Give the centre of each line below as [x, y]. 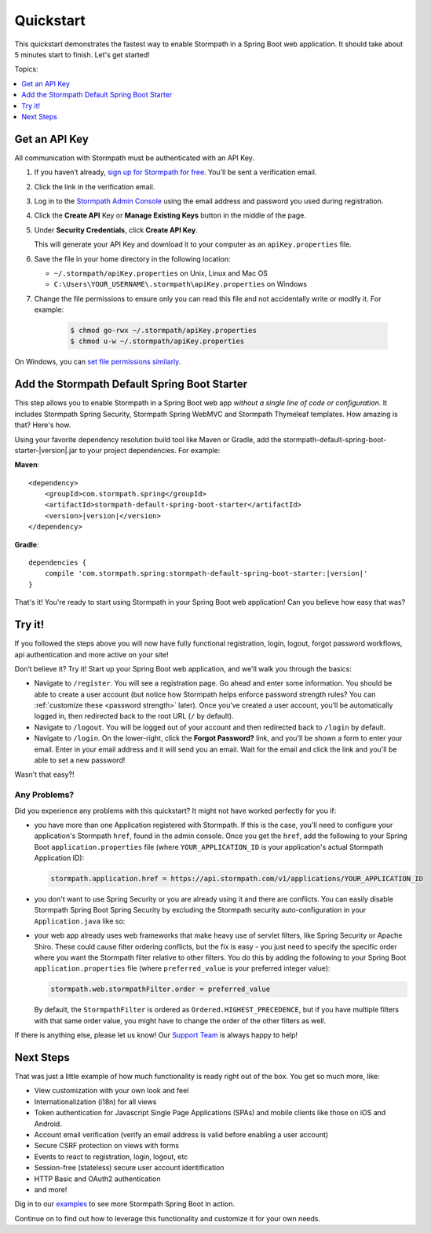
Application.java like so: [80, 921]
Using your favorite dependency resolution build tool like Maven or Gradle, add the [148, 439]
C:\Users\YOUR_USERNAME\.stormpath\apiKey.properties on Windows [181, 284]
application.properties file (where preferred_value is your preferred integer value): [182, 968]
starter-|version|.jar [46, 450]
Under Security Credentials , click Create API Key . [116, 230]
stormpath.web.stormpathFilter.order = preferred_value [161, 989]
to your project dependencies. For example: [150, 450]
